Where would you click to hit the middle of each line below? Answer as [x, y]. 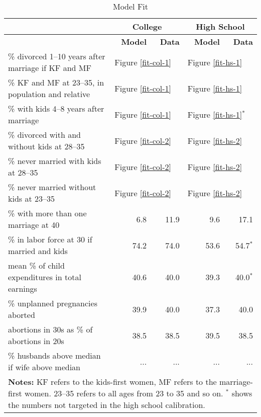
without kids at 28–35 [46, 146]
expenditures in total [45, 277]
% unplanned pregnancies [53, 303]
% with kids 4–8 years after [56, 108]
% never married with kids [55, 161]
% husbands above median [54, 355]
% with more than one [47, 213]
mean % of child [36, 265]
